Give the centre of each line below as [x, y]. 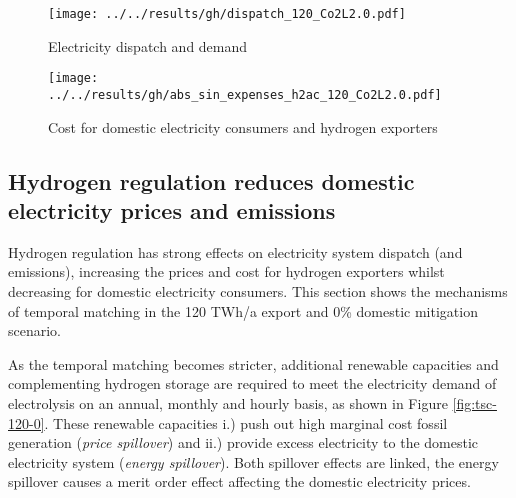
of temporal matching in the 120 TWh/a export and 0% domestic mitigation [243, 310]
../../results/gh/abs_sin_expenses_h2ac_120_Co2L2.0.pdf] [245, 94]
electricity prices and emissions [172, 209]
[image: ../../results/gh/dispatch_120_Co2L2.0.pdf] [227, 14]
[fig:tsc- [474, 402]
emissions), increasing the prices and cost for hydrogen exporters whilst [226, 271]
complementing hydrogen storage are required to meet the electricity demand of [252, 383]
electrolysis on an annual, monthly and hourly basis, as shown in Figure [228, 402]
